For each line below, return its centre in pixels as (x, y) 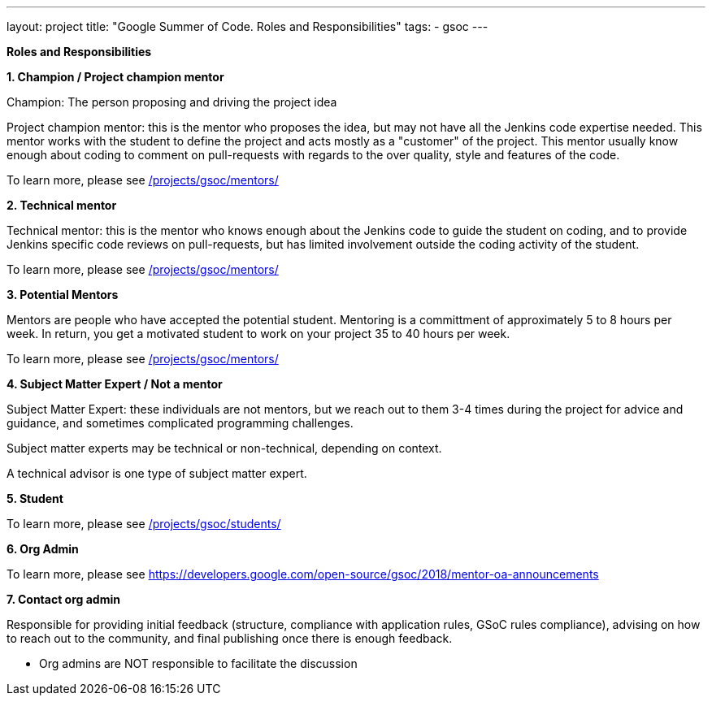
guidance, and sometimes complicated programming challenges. (180, 423)
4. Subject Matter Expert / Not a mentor (115, 384)
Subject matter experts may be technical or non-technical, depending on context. (224, 448)
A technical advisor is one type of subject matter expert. (157, 473)
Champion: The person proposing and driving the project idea (172, 102)
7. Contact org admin (63, 599)
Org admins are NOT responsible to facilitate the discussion (198, 663)
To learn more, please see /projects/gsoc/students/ (144, 524)
